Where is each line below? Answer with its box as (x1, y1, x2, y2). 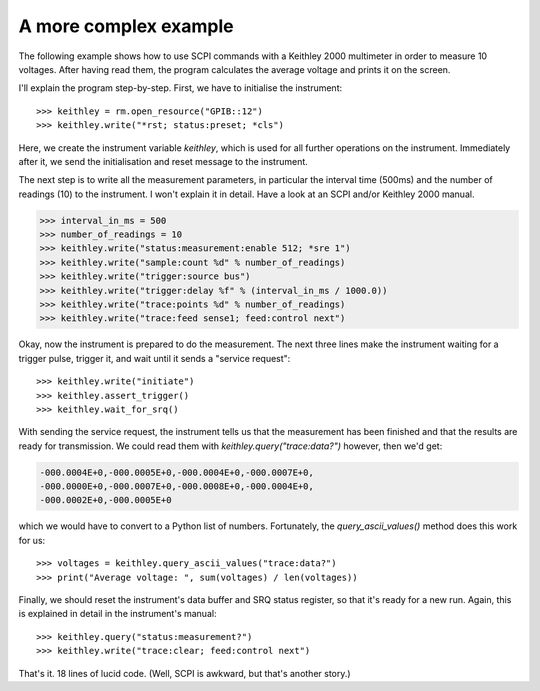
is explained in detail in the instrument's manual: (18, 608, 217, 620)
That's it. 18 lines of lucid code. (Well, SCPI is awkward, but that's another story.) (18, 667, 351, 679)
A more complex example (18, 15, 234, 37)
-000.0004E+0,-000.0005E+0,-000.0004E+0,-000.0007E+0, (39, 466, 314, 478)
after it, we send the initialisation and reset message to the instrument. (18, 155, 309, 167)
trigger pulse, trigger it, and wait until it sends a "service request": (18, 352, 291, 364)
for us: (18, 534, 46, 546)
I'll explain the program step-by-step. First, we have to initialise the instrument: (18, 82, 343, 94)
